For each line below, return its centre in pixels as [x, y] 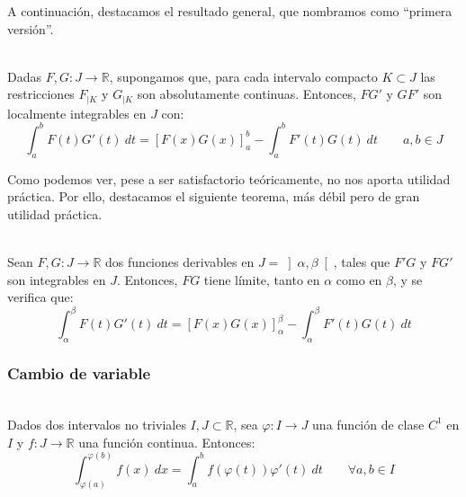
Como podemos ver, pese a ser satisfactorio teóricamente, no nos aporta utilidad [229, 178]
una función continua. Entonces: [167, 442]
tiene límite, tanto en [262, 279]
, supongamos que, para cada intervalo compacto [243, 76]
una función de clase [368, 424]
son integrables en [57, 279]
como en [359, 279]
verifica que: [40, 297]
